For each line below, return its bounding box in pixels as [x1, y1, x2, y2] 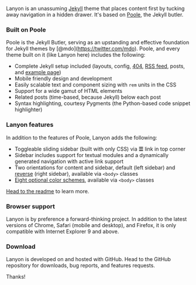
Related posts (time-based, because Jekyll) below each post [14, 93, 161, 101]
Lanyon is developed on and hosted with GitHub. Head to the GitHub [6, 256, 171, 263]
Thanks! [6, 273, 26, 280]
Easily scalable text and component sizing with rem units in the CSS [14, 81, 177, 88]
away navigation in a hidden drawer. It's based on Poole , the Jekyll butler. [6, 11, 184, 18]
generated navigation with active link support [14, 158, 124, 165]
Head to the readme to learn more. [6, 187, 90, 194]
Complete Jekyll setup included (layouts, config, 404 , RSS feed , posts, [14, 62, 185, 69]
